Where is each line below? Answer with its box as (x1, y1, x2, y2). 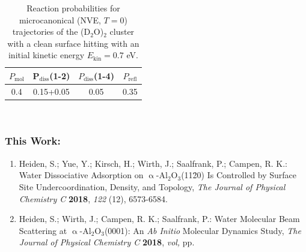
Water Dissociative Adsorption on (19, 169, 144, 181)
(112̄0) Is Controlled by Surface (181, 169, 297, 181)
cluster (109, 25, 135, 38)
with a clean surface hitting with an (7, 37, 139, 49)
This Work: (5, 133, 61, 148)
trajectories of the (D (12, 25, 91, 38)
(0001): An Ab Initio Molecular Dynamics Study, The (104, 224, 301, 236)
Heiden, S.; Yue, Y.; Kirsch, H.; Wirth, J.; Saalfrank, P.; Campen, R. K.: (19, 157, 287, 169)
